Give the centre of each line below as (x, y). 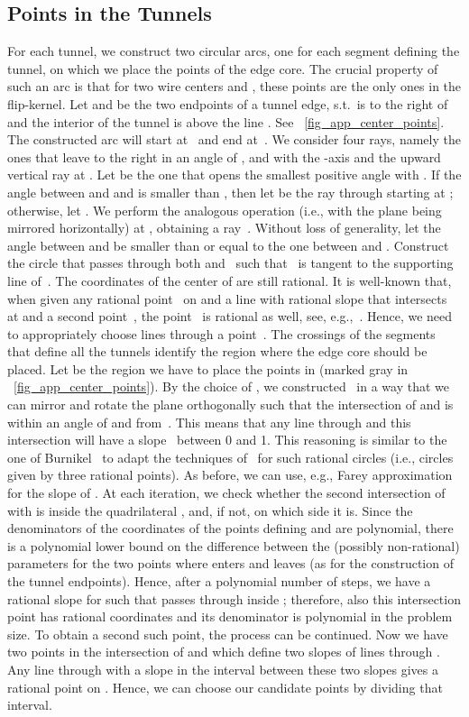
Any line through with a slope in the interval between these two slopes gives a (223, 669)
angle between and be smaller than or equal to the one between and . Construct (228, 245)
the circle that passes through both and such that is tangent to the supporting (230, 263)
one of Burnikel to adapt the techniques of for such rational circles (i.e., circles (230, 457)
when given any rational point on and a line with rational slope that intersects (227, 298)
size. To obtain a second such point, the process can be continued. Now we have (228, 634)
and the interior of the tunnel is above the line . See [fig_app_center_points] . (226, 121)
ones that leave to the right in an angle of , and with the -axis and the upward (224, 156)
